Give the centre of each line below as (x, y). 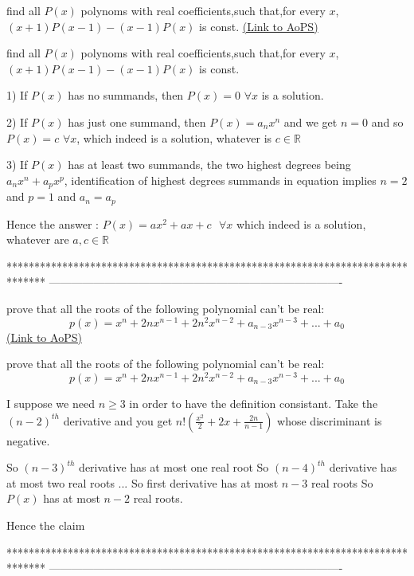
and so (387, 121)
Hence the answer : (53, 223)
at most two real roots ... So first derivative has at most (143, 482)
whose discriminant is (330, 420)
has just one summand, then (137, 121)
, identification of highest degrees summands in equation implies (220, 180)
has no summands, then (126, 95)
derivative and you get (118, 420)
